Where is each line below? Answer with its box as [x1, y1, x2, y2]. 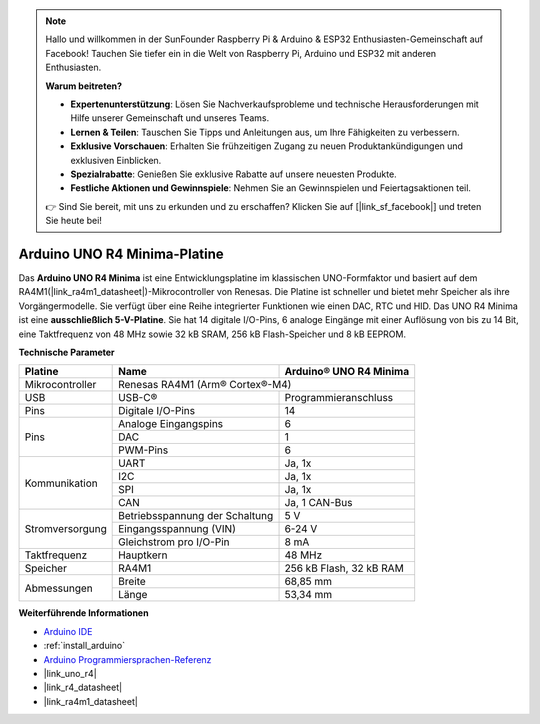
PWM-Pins [118, 443, 169, 457]
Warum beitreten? [45, 80, 123, 92]
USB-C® [118, 391, 158, 405]
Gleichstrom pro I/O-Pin [118, 535, 230, 549]
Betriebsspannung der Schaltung [118, 509, 274, 523]
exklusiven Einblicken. [70, 154, 162, 166]
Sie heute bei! [45, 215, 102, 227]
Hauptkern [118, 548, 169, 562]
